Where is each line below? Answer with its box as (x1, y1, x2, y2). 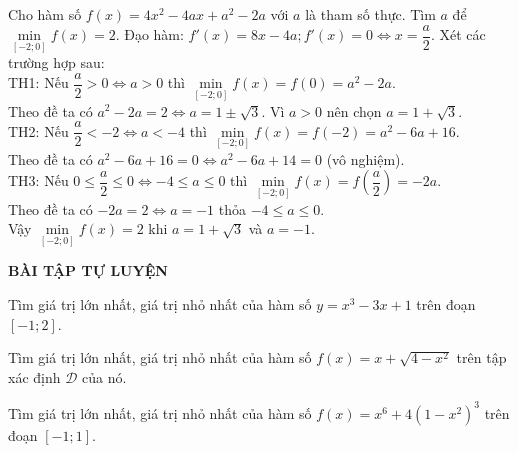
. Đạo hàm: (115, 24, 184, 45)
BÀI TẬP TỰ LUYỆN (8, 260, 168, 281)
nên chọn (326, 100, 382, 121)
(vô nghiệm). (326, 148, 405, 169)
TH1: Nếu (8, 72, 69, 93)
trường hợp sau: (8, 52, 105, 73)
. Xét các (430, 24, 486, 45)
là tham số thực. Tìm (305, 4, 436, 24)
